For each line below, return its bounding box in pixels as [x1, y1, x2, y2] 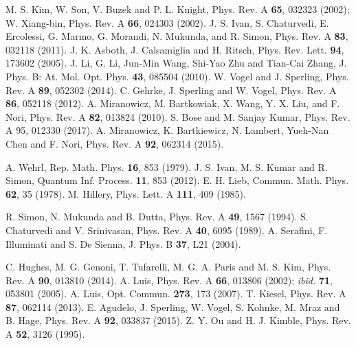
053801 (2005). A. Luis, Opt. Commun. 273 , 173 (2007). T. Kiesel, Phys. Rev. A [5, 286, 346, 301]
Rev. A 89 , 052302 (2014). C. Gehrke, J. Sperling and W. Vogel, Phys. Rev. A [5, 82, 337, 97]
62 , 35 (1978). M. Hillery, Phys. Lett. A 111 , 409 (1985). [5, 186, 246, 200]
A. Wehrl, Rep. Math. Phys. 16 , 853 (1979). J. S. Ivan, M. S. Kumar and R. [5, 159, 328, 174]
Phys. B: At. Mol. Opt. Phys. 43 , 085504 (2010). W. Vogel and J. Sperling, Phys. [5, 69, 349, 83]
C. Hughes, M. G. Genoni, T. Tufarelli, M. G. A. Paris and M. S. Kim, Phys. [5, 259, 331, 274]
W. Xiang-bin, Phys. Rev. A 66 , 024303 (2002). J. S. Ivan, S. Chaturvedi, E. [5, 15, 329, 30]
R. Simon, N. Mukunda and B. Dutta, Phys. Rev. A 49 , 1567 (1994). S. [5, 209, 309, 224]
